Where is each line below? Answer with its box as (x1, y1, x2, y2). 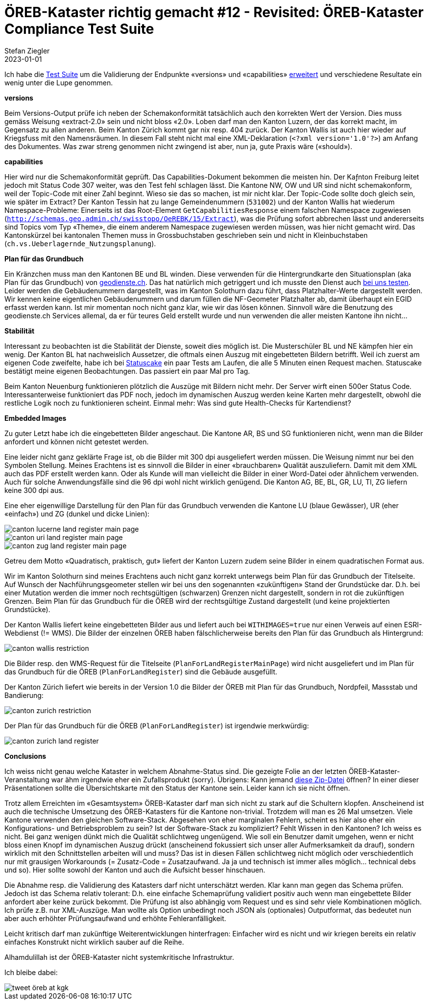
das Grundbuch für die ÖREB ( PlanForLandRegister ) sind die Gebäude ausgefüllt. (4, 667, 278, 676)
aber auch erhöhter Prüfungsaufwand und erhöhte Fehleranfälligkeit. (4, 914, 226, 923)
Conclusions (4, 751, 47, 760)
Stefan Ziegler (4, 46, 50, 55)
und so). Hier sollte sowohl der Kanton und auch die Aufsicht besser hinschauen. (4, 865, 265, 874)
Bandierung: (4, 691, 44, 699)
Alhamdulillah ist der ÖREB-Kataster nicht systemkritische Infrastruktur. (4, 953, 234, 961)
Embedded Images (4, 413, 67, 422)
